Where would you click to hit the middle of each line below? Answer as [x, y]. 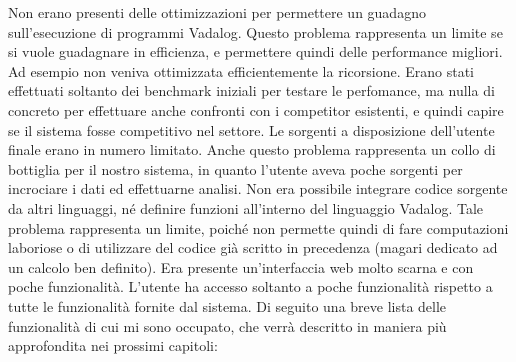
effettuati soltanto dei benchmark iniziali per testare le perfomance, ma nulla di [251, 90]
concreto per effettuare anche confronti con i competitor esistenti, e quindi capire [256, 109]
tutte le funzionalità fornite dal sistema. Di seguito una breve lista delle [227, 305]
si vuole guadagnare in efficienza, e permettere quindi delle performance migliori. [255, 51]
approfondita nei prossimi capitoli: [113, 345]
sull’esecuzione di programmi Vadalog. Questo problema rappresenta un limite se [255, 31]
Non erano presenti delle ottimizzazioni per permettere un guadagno [217, 12]
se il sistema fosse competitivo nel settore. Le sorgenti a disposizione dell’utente [251, 129]
